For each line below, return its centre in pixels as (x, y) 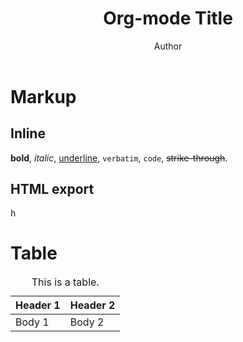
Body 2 (87, 322)
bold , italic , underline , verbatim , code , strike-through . (119, 158)
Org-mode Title (168, 18)
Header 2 (92, 305)
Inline (28, 133)
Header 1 (38, 305)
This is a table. (65, 282)
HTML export (52, 189)
